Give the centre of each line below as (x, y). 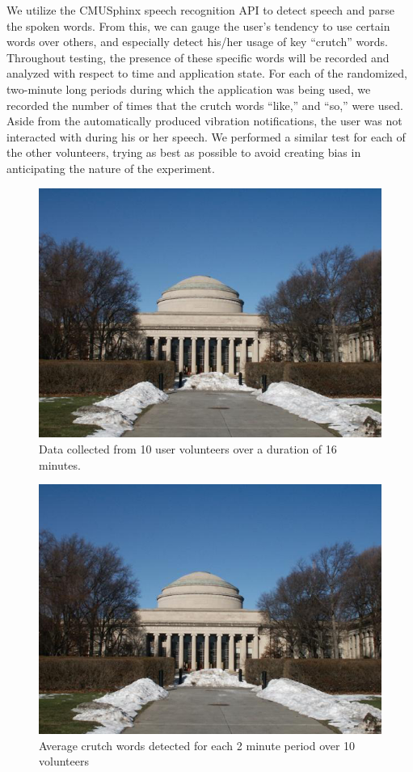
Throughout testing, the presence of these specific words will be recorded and (198, 57)
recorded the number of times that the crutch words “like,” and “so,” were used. (205, 105)
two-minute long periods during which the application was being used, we (189, 89)
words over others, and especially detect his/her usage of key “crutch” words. (197, 42)
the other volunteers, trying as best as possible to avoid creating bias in (184, 152)
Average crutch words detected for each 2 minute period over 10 (197, 745)
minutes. (60, 464)
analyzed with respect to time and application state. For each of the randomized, (207, 73)
